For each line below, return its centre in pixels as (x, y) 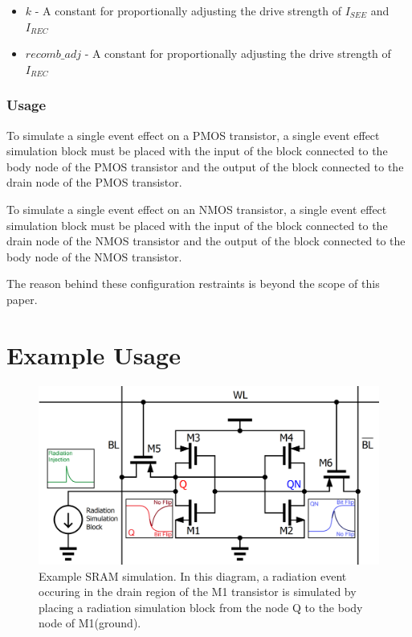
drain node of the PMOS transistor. (94, 182)
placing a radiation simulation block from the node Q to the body (201, 607)
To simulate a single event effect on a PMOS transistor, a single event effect (193, 135)
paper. (22, 299)
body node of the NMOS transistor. (94, 256)
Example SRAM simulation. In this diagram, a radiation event (193, 575)
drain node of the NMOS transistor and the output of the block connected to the (206, 241)
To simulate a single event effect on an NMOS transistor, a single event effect (197, 209)
